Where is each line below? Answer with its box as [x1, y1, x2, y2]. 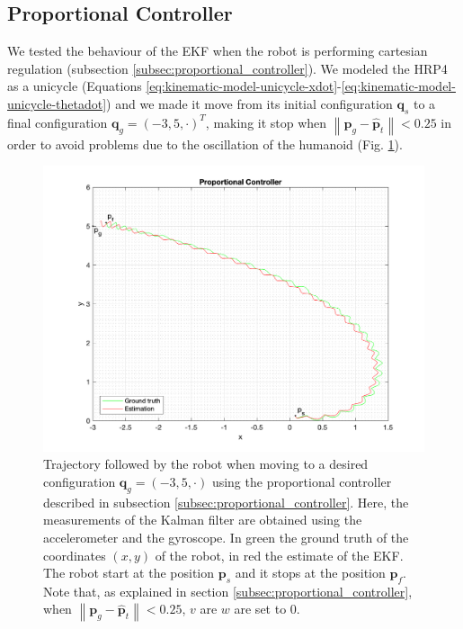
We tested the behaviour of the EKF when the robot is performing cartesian [7, 41, 428, 60]
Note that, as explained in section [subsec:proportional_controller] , [43, 581, 413, 600]
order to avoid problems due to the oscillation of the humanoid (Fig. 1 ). [7, 134, 403, 153]
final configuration [7, 112, 108, 131]
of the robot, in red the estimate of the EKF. [155, 545, 404, 564]
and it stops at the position [235, 563, 386, 582]
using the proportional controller [211, 472, 392, 490]
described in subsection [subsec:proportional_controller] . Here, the [43, 492, 409, 511]
